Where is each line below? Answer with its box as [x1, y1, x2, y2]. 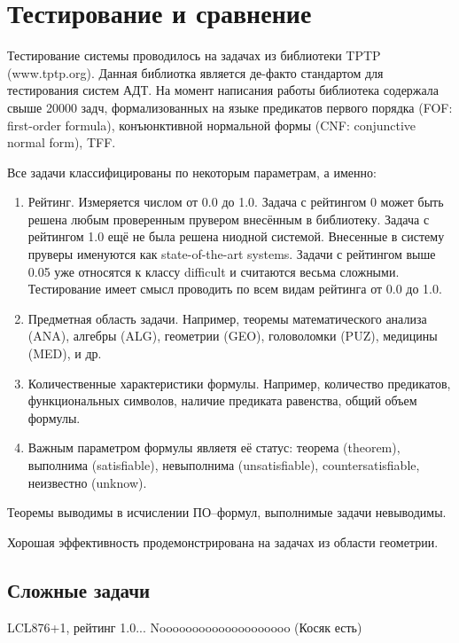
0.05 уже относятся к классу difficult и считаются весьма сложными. [27, 262, 400, 280]
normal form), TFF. [7, 133, 116, 152]
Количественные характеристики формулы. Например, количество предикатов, [27, 373, 451, 392]
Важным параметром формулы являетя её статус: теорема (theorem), [27, 438, 401, 457]
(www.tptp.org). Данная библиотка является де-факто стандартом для [7, 63, 384, 82]
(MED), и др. [27, 344, 102, 363]
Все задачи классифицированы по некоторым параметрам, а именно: [7, 162, 377, 181]
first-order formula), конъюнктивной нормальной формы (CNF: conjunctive [7, 115, 416, 134]
